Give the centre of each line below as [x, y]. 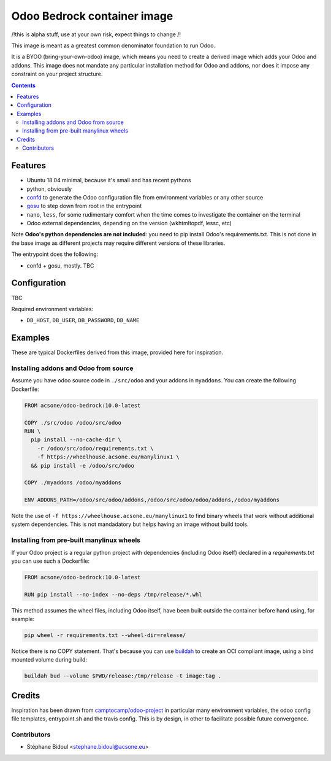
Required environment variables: [52, 309]
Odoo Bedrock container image [92, 16]
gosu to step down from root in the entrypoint [84, 206]
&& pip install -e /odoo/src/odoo [83, 465]
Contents [24, 85]
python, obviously [49, 189]
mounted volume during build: [49, 660]
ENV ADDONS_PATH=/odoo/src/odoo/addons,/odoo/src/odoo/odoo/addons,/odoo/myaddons [152, 500]
